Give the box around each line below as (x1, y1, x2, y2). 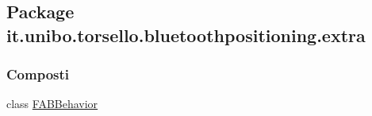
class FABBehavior (6, 95, 98, 112)
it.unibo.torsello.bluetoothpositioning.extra (6, 22, 366, 47)
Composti (6, 64, 70, 84)
